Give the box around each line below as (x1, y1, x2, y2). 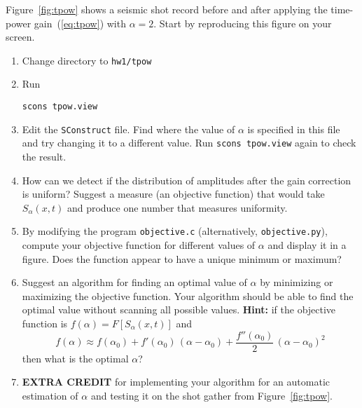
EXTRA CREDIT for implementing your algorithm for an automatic (22, 374, 330, 389)
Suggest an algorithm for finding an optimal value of (22, 275, 247, 290)
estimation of (22, 388, 78, 402)
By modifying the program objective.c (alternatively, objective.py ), (22, 224, 328, 238)
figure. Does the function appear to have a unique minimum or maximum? (22, 251, 342, 266)
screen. (6, 29, 35, 44)
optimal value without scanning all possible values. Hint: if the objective (22, 302, 336, 317)
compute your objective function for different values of (22, 238, 256, 252)
